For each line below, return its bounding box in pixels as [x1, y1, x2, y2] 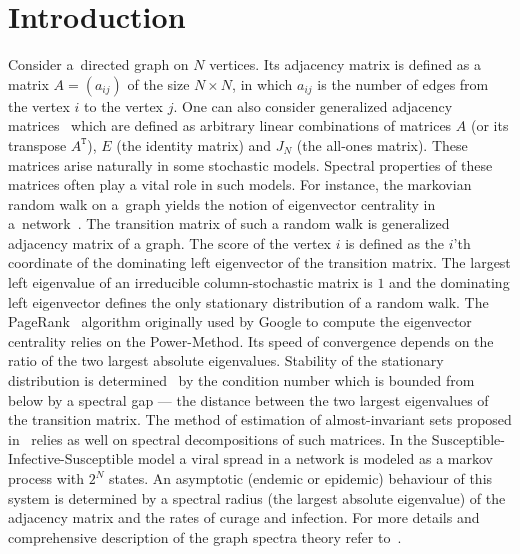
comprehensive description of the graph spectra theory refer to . [8, 526, 402, 547]
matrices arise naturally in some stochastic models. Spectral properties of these [8, 154, 493, 175]
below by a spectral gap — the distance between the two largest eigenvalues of [8, 389, 489, 410]
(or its [470, 115, 509, 136]
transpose [8, 134, 67, 155]
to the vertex [84, 95, 164, 116]
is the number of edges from [317, 73, 489, 94]
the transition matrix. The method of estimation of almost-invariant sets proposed [8, 409, 512, 430]
